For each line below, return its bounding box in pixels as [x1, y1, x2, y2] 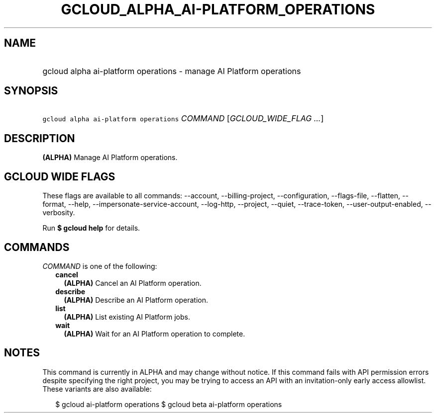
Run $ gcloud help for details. [42, 224, 140, 233]
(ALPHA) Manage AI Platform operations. [42, 153, 178, 162]
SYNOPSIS [4, 84, 58, 97]
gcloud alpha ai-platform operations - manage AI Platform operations [42, 66, 301, 76]
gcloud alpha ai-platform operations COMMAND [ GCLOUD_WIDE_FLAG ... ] [42, 113, 324, 124]
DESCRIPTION [4, 132, 75, 145]
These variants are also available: [42, 384, 152, 393]
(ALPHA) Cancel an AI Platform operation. [64, 278, 202, 287]
